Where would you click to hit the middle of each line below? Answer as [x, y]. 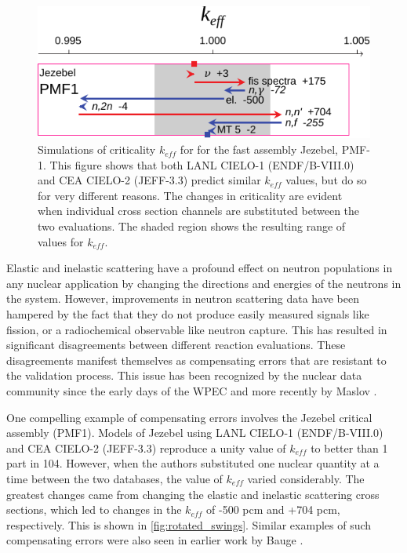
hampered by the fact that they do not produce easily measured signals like [188, 314]
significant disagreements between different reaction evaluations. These [176, 345]
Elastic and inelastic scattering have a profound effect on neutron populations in [200, 268]
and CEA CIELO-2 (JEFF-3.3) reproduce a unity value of [146, 447]
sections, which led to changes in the [94, 509]
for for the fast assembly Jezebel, [259, 149]
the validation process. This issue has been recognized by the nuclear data [184, 375]
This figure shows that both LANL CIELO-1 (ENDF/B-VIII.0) [202, 164]
